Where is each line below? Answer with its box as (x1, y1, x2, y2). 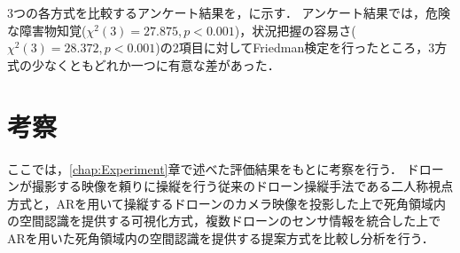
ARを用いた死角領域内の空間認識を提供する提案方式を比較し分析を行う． (7, 228, 434, 247)
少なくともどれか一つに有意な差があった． (31, 55, 280, 74)
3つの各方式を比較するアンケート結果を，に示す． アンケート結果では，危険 (7, 4, 450, 21)
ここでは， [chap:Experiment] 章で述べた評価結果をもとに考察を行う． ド (7, 159, 419, 178)
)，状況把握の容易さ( (234, 20, 356, 39)
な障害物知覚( (7, 20, 87, 39)
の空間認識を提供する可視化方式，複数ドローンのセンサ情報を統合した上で (7, 211, 441, 230)
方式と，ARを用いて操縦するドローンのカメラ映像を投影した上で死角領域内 (7, 194, 447, 212)
